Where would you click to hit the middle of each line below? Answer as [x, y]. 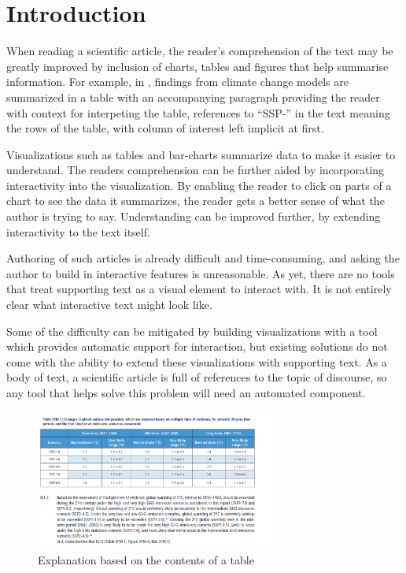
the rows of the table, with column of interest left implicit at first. [165, 128]
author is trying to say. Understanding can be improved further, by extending [194, 216]
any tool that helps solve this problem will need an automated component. [186, 393]
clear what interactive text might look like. [109, 305]
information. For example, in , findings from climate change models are [177, 82]
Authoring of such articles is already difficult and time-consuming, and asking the [203, 258]
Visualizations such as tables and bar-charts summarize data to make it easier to [201, 154]
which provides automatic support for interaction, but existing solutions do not [197, 346]
